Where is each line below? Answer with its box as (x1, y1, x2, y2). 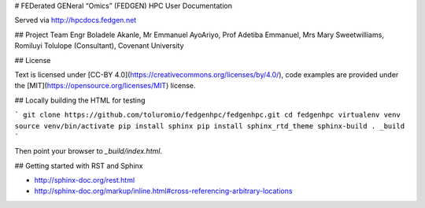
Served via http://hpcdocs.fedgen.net (14, 16, 137, 25)
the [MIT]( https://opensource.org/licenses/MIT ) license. (14, 81, 196, 91)
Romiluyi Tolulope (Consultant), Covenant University (14, 41, 184, 50)
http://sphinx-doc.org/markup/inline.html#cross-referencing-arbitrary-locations (34, 186, 293, 196)
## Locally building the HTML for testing (14, 95, 146, 105)
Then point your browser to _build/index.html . (14, 147, 163, 156)
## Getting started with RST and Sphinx (14, 161, 143, 170)
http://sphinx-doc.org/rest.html (34, 176, 135, 185)
